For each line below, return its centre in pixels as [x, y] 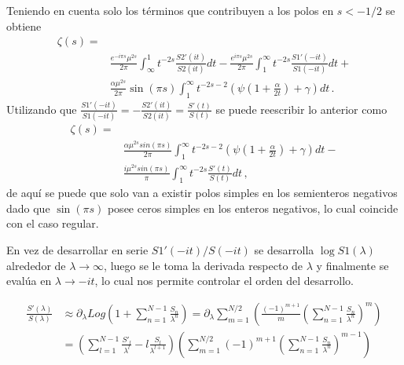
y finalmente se [353, 265]
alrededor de [36, 265]
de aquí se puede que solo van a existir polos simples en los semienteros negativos [202, 193]
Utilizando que [42, 109]
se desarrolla [284, 250]
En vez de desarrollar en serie [77, 250]
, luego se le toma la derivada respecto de [204, 265]
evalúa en [29, 281]
